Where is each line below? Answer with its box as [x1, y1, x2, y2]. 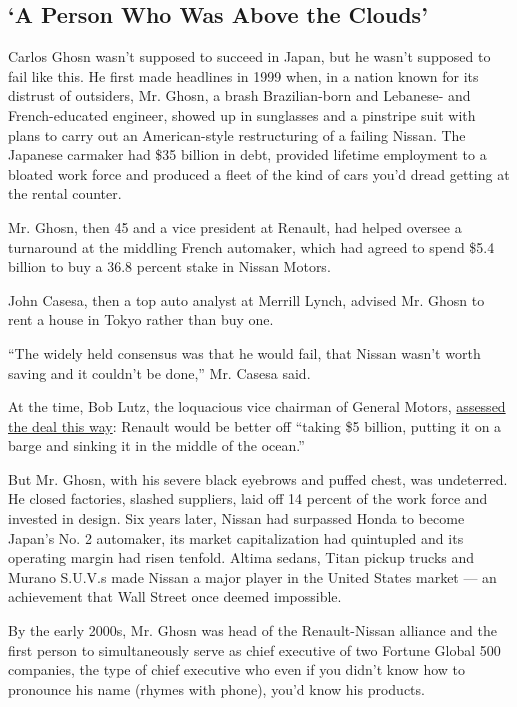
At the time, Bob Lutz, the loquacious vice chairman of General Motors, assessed [8, 396, 506, 417]
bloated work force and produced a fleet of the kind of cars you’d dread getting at [8, 163, 510, 184]
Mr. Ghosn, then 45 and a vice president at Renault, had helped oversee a [8, 216, 462, 237]
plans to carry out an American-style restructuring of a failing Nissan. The [8, 124, 466, 145]
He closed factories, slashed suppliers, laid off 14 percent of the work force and [8, 488, 488, 509]
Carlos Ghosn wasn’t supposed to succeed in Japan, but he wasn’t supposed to [8, 46, 491, 67]
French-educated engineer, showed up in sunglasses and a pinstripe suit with [8, 104, 476, 125]
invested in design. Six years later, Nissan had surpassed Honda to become [8, 508, 465, 529]
